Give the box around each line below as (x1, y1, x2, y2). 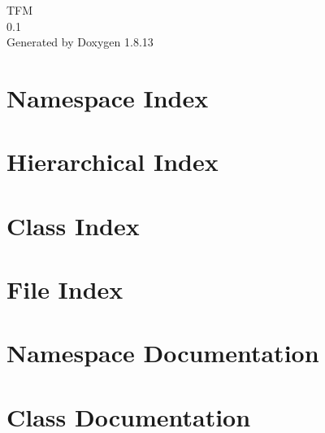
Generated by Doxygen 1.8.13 (6, 33, 154, 50)
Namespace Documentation (6, 336, 319, 370)
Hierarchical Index (6, 145, 219, 178)
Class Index (6, 208, 140, 242)
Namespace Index (6, 81, 209, 114)
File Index (6, 273, 123, 306)
